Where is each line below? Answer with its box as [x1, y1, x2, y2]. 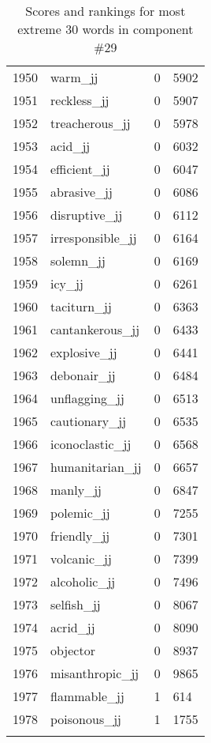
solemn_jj [50, 251, 105, 270]
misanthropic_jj [50, 664, 139, 682]
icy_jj [50, 274, 83, 292]
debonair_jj [50, 366, 116, 384]
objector [50, 641, 95, 659]
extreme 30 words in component [17, 20, 194, 38]
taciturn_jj [50, 297, 112, 315]
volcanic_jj [50, 549, 112, 568]
